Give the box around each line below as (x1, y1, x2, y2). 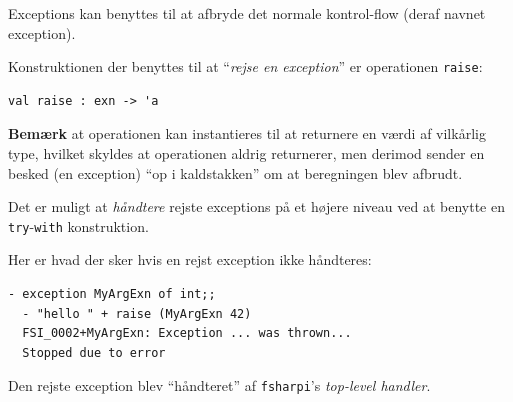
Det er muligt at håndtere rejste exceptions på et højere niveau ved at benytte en (8, 196, 505, 217)
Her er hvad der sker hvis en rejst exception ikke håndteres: (8, 249, 372, 270)
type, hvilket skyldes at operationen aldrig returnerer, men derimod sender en (8, 143, 485, 164)
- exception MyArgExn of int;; (8, 287, 216, 302)
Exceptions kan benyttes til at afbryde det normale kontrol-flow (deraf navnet (8, 3, 486, 23)
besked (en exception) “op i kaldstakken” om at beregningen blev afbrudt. (8, 162, 463, 183)
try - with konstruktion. (8, 215, 149, 236)
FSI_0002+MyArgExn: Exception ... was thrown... (22, 326, 352, 341)
